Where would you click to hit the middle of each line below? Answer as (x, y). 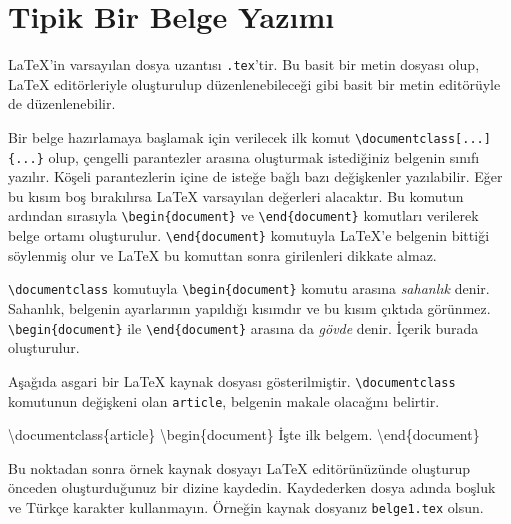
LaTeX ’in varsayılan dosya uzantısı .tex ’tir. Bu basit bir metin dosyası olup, (244, 64)
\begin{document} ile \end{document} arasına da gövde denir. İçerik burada (243, 327)
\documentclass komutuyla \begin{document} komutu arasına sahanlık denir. (249, 288)
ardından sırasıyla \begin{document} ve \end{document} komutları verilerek (243, 215)
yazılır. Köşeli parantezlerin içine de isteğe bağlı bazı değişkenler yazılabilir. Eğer (255, 176)
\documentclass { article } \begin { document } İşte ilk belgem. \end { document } (244, 434)
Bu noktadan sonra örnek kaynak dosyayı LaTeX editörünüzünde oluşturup (239, 467)
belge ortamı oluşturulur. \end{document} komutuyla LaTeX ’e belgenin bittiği (249, 235)
